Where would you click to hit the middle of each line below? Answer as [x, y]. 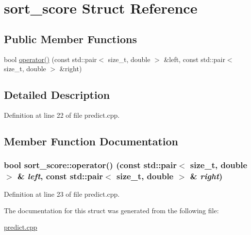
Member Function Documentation [91, 141]
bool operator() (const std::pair [50, 59]
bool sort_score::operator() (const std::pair [90, 165]
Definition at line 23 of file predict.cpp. [62, 194]
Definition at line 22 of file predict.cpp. [62, 115]
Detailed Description [57, 95]
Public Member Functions [70, 39]
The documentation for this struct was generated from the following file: [111, 211]
